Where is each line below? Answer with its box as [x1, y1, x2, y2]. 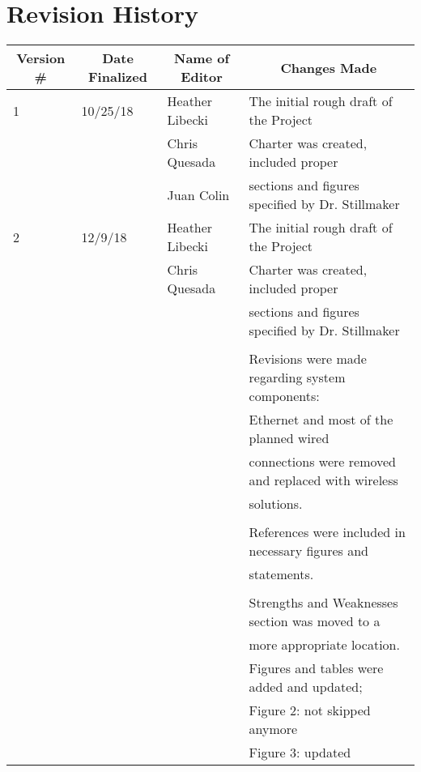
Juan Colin [167, 185, 230, 204]
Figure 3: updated [249, 743, 351, 762]
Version [16, 49, 66, 68]
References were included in [249, 522, 406, 542]
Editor [181, 67, 223, 87]
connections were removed [249, 452, 397, 471]
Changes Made [280, 58, 377, 77]
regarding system [249, 368, 346, 387]
